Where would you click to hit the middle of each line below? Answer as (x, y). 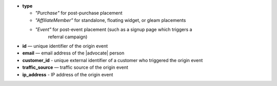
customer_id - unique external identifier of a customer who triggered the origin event (113, 60)
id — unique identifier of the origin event (65, 46)
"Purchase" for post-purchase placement (79, 13)
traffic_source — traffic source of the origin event (75, 67)
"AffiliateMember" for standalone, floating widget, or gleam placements (111, 20)
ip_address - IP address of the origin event (68, 74)
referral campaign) (68, 37)
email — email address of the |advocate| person (73, 53)
